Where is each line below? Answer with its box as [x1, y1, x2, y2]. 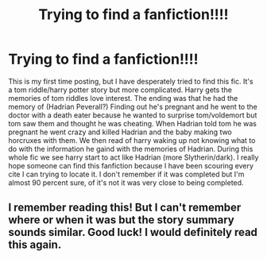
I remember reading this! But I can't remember [8, 201, 242, 215]
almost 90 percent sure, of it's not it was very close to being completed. [8, 177, 244, 187]
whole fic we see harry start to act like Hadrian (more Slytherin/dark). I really [8, 153, 259, 162]
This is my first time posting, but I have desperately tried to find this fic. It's [8, 76, 253, 86]
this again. [8, 238, 62, 252]
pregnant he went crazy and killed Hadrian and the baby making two [8, 127, 233, 137]
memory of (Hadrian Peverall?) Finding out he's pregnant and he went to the [8, 102, 258, 111]
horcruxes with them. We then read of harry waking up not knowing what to [8, 135, 256, 145]
